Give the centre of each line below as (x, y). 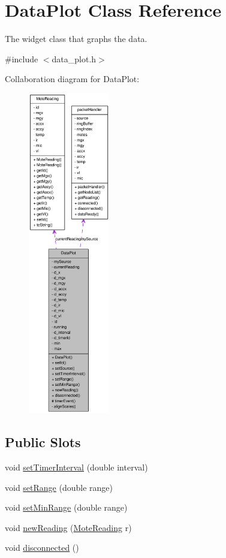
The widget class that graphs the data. (76, 39)
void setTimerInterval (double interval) (76, 467)
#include (22, 58)
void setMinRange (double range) (66, 507)
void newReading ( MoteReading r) (68, 527)
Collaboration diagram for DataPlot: (72, 79)
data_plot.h (74, 58)
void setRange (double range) (59, 487)
